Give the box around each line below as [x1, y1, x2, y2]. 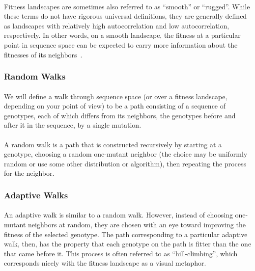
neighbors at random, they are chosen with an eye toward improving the [28, 219, 246, 229]
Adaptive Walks [4, 189, 68, 201]
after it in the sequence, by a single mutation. [4, 120, 142, 130]
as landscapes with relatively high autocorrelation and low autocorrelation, [4, 20, 229, 30]
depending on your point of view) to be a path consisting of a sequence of [4, 101, 226, 111]
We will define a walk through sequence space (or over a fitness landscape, [4, 91, 227, 101]
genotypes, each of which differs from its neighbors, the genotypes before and [4, 110, 236, 120]
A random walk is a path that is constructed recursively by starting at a [4, 139, 222, 149]
